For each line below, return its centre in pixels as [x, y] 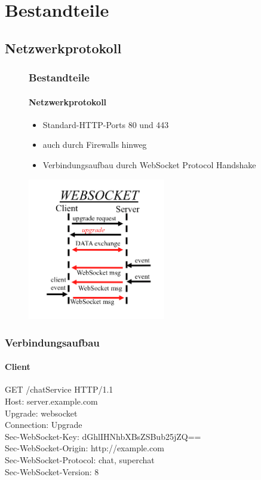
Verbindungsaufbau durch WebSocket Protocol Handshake [149, 164]
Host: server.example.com [51, 401]
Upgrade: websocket [41, 413]
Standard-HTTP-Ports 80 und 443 [106, 124]
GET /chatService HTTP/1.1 [59, 389]
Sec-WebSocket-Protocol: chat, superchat [80, 459]
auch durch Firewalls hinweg [95, 145]
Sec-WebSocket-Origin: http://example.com [85, 448]
